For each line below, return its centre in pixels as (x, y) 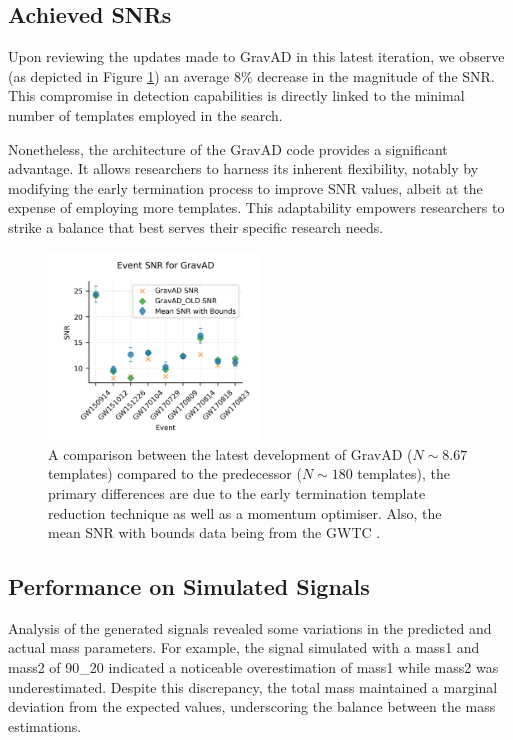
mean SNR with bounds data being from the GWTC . (214, 532)
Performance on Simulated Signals (189, 586)
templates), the (403, 473)
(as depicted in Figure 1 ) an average (119, 75)
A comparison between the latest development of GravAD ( (230, 453)
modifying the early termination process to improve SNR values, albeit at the (245, 187)
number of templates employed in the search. (145, 114)
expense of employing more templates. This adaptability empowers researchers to (256, 207)
